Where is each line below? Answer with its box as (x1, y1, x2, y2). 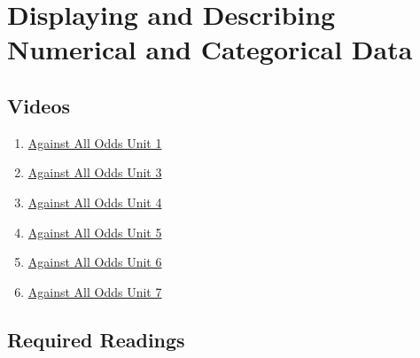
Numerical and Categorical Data (7, 31, 413, 67)
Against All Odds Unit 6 (27, 253, 162, 271)
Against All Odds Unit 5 (27, 222, 162, 241)
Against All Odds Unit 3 (27, 163, 162, 182)
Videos (7, 91, 71, 119)
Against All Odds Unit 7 (27, 282, 162, 300)
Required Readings (7, 325, 185, 353)
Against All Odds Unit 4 (27, 192, 162, 211)
